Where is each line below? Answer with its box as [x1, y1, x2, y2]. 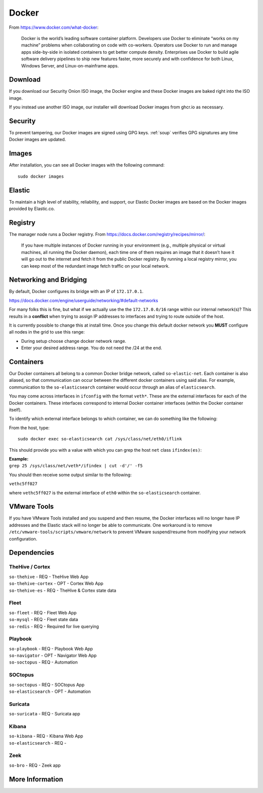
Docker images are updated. [9, 137, 66, 143]
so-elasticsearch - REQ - [9, 740, 67, 746]
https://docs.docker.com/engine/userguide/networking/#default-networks [9, 297, 158, 303]
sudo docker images [18, 173, 64, 179]
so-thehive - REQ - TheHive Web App [9, 574, 89, 580]
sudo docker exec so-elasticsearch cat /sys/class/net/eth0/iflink [18, 436, 182, 442]
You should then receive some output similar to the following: [9, 472, 132, 478]
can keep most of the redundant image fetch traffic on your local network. [21, 263, 170, 269]
